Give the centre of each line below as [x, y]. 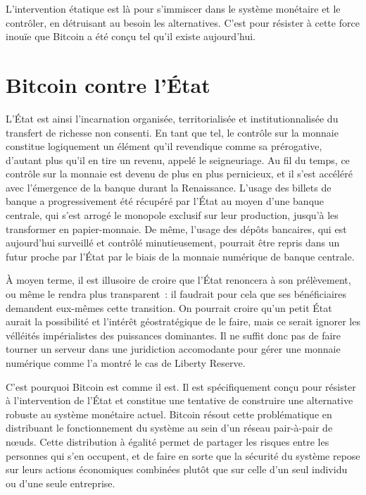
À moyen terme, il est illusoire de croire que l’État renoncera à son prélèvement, [178, 280]
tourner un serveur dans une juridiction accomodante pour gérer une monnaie [173, 349]
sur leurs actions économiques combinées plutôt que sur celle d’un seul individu [177, 469]
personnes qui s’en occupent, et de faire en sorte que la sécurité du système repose [183, 455]
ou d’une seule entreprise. [61, 483]
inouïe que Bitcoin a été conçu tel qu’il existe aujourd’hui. [131, 36]
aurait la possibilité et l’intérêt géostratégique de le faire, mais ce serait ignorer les [183, 321]
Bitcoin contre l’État [108, 84]
